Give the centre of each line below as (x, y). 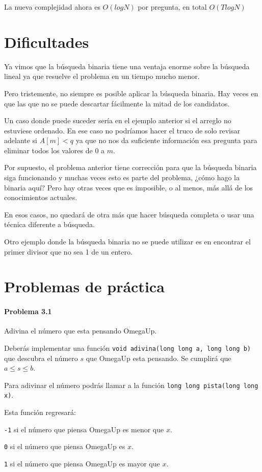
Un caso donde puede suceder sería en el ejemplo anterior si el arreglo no (118, 120)
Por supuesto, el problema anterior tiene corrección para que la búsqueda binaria (130, 167)
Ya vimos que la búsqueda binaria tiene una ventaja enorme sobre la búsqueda (127, 66)
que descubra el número (41, 358)
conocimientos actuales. (41, 197)
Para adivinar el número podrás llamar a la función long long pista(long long (131, 385)
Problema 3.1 (28, 311)
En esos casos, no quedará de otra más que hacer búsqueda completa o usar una (129, 214)
